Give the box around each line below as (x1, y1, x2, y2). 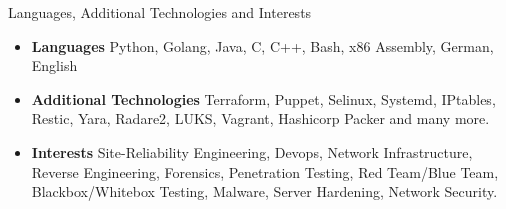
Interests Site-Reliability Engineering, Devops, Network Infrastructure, (31, 141, 473, 162)
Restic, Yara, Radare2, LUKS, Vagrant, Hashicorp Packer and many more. (31, 108, 490, 129)
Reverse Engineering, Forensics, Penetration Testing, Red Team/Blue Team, (31, 161, 499, 182)
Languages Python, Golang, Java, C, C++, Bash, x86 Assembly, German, (31, 35, 494, 56)
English (31, 55, 78, 76)
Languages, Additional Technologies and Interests (8, 2, 312, 22)
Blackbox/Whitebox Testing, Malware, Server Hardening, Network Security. (31, 181, 498, 202)
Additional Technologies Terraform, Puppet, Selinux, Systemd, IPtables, (31, 88, 496, 109)
